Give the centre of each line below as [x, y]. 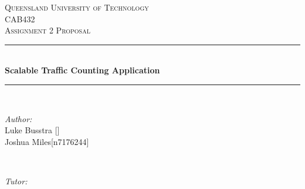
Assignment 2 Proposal [48, 30]
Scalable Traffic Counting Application [82, 70]
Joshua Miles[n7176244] [47, 141]
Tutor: [16, 180]
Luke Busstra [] [32, 130]
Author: [18, 118]
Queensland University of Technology [77, 7]
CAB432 [20, 18]
